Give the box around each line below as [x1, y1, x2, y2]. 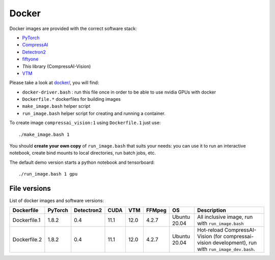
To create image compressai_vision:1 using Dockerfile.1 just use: [9, 120, 161, 126]
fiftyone [22, 56, 39, 62]
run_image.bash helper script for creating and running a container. [22, 110, 166, 117]
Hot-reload [197, 226, 224, 234]
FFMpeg [146, 207, 167, 214]
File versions [9, 184, 51, 193]
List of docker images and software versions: [9, 197, 104, 204]
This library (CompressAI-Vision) [22, 63, 91, 69]
